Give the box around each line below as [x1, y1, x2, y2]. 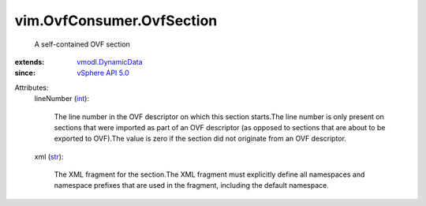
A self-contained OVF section [34, 39, 130, 49]
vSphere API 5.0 [77, 68, 129, 78]
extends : [14, 57, 45, 66]
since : [14, 68, 35, 78]
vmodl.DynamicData [77, 57, 143, 66]
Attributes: [14, 83, 49, 92]
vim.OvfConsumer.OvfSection [14, 12, 218, 29]
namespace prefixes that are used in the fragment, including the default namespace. [54, 181, 329, 190]
